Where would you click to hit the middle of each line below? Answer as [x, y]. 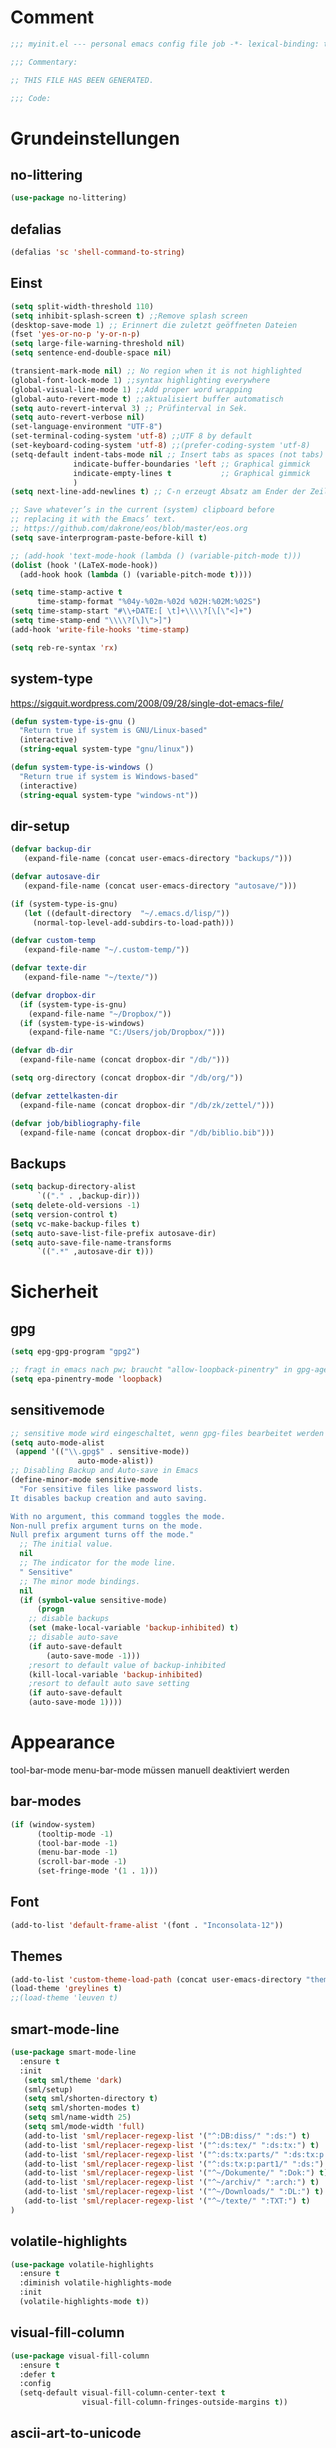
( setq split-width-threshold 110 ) [82, 306]
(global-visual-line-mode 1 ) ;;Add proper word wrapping [131, 389]
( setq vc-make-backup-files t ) [75, 1224]
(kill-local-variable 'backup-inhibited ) [115, 1674]
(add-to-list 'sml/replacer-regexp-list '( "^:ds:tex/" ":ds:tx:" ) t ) [171, 2145]
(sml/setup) [48, 2089]
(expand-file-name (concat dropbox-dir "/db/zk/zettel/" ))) [147, 1105]
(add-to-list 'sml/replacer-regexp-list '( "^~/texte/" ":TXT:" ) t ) [167, 2201]
